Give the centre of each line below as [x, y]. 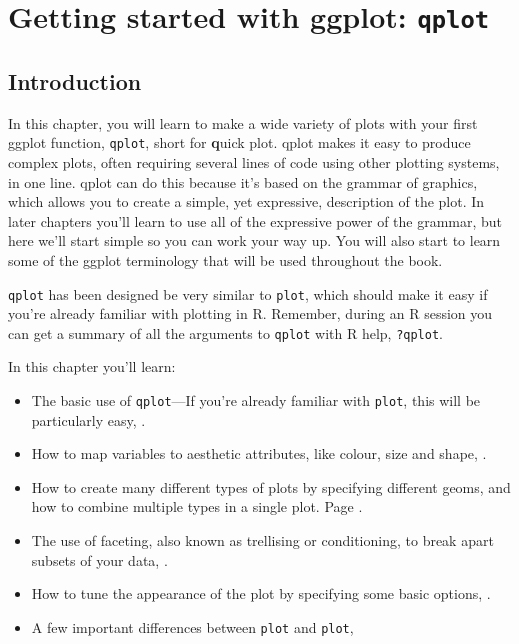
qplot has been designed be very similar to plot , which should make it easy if [248, 293]
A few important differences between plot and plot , [192, 626]
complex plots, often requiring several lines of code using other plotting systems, [254, 161]
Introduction [75, 80]
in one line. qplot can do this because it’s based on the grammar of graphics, [243, 181]
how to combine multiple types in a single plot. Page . [197, 506]
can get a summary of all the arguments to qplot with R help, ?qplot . [225, 332]
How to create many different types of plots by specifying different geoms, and [271, 486]
